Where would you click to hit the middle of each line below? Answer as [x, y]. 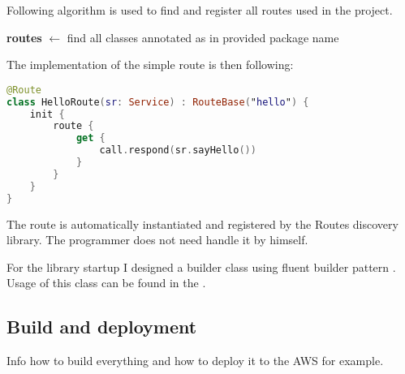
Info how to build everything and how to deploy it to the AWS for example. [195, 361]
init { [47, 114]
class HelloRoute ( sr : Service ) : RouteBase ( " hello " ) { [158, 102]
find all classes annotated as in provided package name [203, 37]
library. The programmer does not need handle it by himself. [157, 240]
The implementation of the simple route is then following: [150, 64]
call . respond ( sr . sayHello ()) [178, 150]
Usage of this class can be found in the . [106, 283]
